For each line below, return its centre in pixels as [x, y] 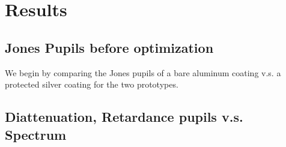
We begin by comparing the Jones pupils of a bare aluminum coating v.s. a [143, 72]
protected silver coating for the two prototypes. [92, 84]
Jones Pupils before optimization [109, 47]
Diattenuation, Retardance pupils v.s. [124, 117]
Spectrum [36, 134]
